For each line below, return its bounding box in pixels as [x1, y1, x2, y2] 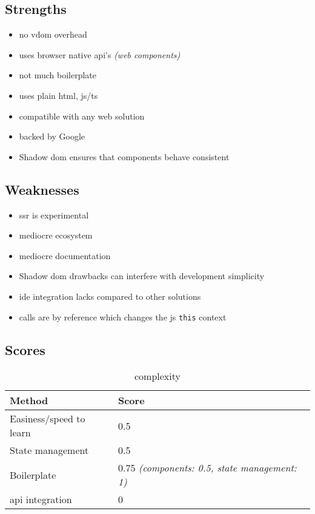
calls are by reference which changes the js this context [19, 310, 227, 323]
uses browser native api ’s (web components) [19, 48, 181, 61]
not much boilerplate [19, 69, 97, 81]
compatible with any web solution [19, 109, 145, 122]
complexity [134, 369, 181, 384]
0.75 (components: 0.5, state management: [118, 461, 297, 475]
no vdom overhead [19, 28, 87, 41]
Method [10, 393, 48, 408]
